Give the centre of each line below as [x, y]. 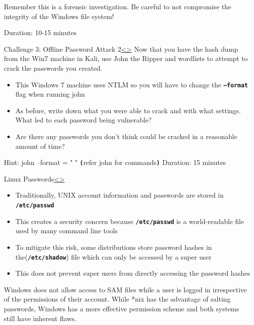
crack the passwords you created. [53, 68]
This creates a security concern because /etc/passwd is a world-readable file [130, 221]
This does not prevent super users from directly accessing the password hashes [133, 273]
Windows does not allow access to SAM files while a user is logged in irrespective [126, 289]
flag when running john [50, 94]
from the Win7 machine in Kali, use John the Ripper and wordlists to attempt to [126, 58]
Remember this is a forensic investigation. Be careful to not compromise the [118, 6]
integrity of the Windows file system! [59, 16]
